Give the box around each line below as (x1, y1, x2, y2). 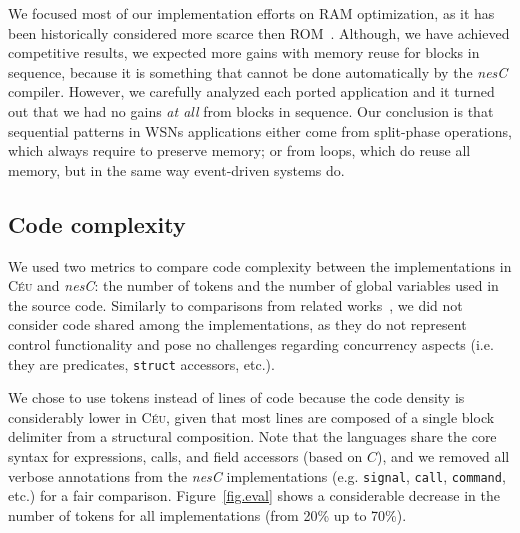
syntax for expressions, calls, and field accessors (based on (8, 445, 363, 466)
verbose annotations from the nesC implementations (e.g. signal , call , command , (8, 465, 506, 486)
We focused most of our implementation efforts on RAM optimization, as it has (8, 3, 495, 23)
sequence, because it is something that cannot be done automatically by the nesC (8, 61, 508, 82)
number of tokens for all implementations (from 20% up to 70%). (8, 504, 407, 525)
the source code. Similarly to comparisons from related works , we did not (8, 294, 463, 315)
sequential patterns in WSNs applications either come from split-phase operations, (8, 120, 512, 141)
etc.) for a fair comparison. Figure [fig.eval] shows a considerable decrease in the (8, 485, 500, 506)
